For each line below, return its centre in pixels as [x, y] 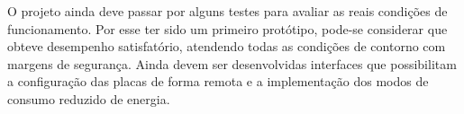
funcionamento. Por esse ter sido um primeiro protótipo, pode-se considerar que [227, 28]
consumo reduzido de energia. [89, 98]
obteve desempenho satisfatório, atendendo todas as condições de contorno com [227, 46]
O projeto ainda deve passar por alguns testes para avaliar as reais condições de [227, 11]
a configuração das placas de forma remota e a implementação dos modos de [218, 81]
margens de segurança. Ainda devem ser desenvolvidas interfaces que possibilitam [232, 63]
